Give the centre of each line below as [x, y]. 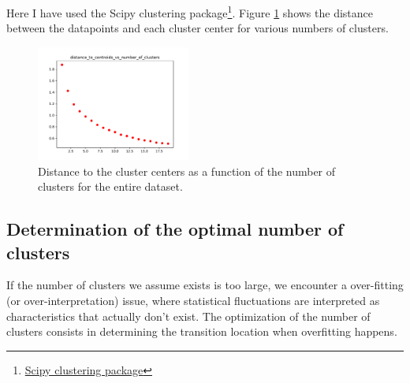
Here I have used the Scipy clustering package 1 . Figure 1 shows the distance [190, 11]
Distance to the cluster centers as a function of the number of [187, 171]
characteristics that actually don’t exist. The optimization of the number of [188, 316]
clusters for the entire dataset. [110, 186]
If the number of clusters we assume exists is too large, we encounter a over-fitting [205, 285]
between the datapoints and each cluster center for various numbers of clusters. [198, 28]
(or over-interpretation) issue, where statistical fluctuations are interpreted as [193, 300]
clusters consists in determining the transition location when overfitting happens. [202, 331]
